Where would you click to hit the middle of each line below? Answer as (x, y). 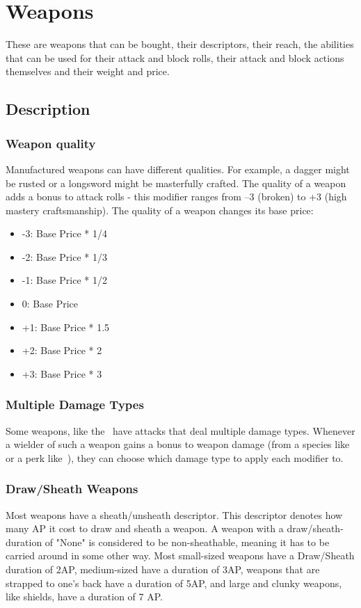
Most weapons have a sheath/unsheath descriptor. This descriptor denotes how (174, 514)
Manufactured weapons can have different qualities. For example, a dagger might (178, 169)
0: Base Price (50, 304)
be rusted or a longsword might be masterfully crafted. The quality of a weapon (176, 183)
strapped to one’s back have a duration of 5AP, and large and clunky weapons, (174, 583)
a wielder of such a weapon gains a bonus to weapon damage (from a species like (178, 444)
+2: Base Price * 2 (62, 350)
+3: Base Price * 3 (62, 373)
